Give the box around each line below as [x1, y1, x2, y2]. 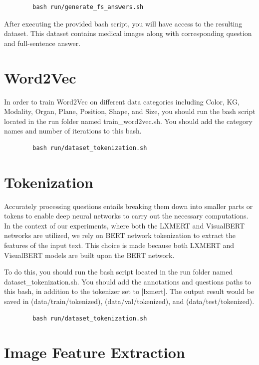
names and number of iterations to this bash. [4, 125, 142, 136]
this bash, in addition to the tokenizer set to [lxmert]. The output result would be [4, 286, 254, 296]
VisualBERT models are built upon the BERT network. [4, 249, 175, 260]
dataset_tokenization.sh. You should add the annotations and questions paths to [4, 276, 252, 286]
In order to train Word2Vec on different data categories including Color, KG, [4, 96, 240, 106]
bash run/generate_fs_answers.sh [32, 3, 144, 10]
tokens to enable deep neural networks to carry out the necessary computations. [4, 210, 249, 221]
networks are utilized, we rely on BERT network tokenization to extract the [4, 230, 236, 240]
